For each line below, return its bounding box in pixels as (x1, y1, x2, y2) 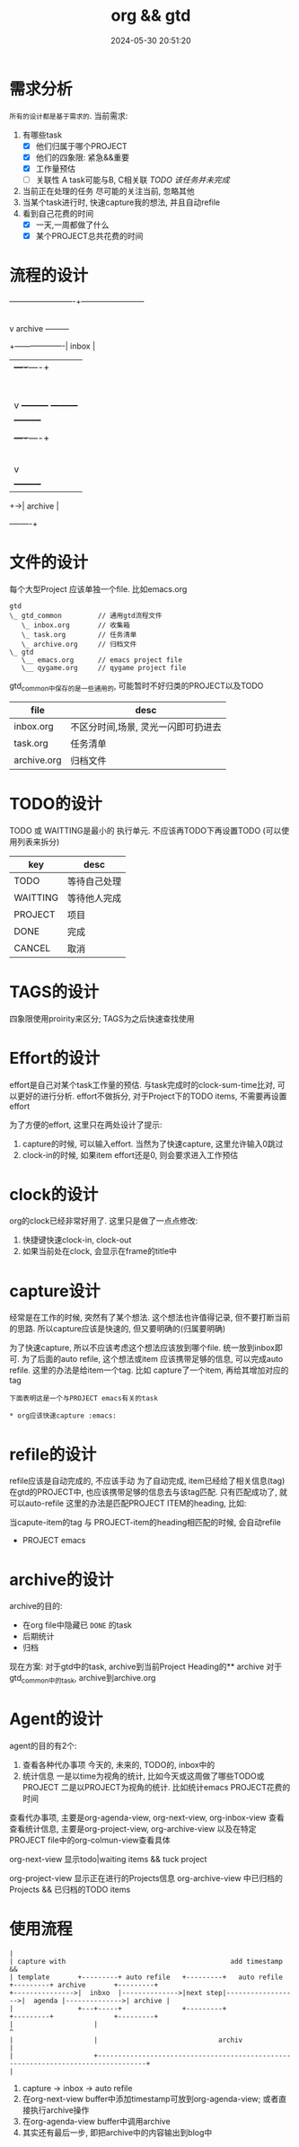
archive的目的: (9, 1601, 63, 1612)
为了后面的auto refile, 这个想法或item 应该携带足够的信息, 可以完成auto (21, 1354, 284, 1365)
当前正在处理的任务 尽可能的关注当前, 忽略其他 (22, 185, 195, 196)
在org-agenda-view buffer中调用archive (22, 2116, 171, 2126)
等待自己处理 (66, 875, 122, 888)
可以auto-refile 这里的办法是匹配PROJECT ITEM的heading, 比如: (9, 1498, 247, 1509)
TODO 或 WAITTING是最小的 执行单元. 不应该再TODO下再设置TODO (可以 (9, 825, 282, 835)
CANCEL (13, 941, 51, 954)
